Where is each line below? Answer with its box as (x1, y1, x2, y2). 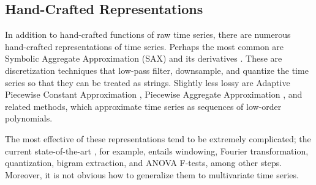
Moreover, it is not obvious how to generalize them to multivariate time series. (5, 168, 299, 181)
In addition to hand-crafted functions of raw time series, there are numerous (5, 28, 291, 41)
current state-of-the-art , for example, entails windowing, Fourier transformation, (5, 144, 309, 157)
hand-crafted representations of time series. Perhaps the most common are (5, 40, 284, 53)
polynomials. (5, 112, 53, 125)
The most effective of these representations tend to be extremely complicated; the (5, 132, 311, 145)
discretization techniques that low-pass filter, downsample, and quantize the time (5, 63, 309, 76)
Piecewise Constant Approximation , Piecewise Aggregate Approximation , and (5, 88, 303, 101)
